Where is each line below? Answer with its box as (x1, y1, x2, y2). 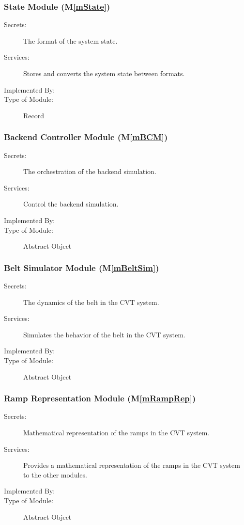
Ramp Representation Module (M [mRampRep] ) (4, 392, 196, 404)
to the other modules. (23, 469, 87, 479)
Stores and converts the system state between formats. (23, 68, 185, 78)
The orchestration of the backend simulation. (23, 166, 156, 176)
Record (23, 110, 45, 120)
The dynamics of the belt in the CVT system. (23, 297, 159, 307)
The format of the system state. (23, 35, 118, 46)
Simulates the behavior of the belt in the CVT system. (23, 329, 185, 339)
